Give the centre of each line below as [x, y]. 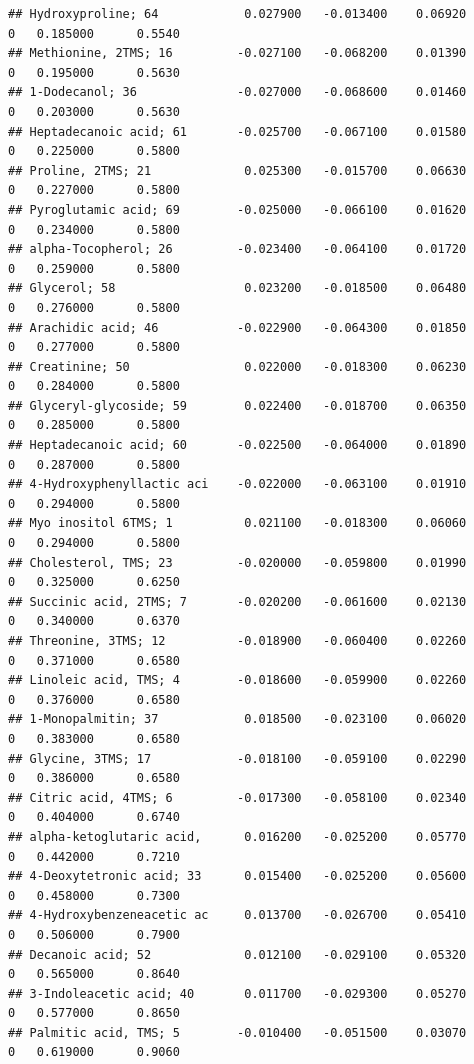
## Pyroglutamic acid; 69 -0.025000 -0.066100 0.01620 [237, 209]
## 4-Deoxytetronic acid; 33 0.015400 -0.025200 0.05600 [237, 876]
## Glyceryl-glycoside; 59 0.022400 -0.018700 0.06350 [237, 405]
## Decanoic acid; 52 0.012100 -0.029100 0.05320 [237, 954]
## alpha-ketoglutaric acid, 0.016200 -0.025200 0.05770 [237, 836]
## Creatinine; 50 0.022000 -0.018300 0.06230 [237, 366]
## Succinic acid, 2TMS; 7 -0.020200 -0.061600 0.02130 [237, 601]
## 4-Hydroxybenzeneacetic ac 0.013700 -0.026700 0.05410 [237, 915]
